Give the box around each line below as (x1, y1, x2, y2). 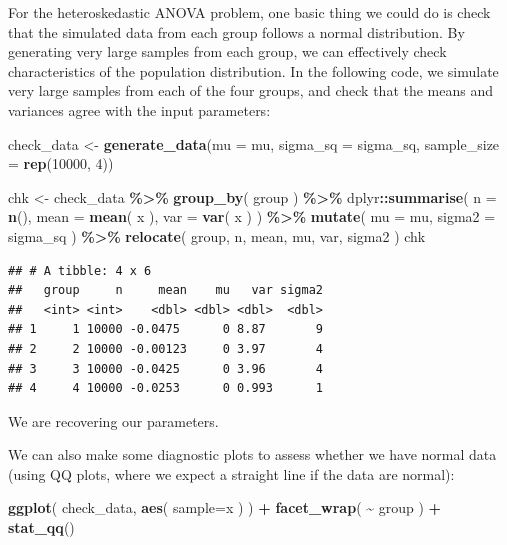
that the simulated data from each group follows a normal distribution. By (8, 21, 465, 42)
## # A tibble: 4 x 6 (8, 263, 152, 278)
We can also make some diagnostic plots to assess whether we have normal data (8, 444, 497, 465)
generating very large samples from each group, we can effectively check (8, 41, 447, 62)
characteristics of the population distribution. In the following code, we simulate (8, 60, 499, 81)
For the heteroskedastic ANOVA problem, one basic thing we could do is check (8, 2, 491, 22)
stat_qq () (8, 517, 75, 538)
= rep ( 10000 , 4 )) (8, 153, 114, 174)
